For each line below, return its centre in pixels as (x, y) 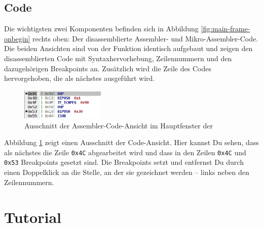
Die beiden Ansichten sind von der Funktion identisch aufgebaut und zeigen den (128, 48)
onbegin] (17, 38)
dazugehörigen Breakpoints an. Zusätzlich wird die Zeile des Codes (108, 68)
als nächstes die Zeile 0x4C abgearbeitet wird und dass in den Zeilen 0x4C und (125, 152)
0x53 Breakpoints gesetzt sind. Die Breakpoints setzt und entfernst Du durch (124, 162)
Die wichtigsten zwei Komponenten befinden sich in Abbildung (101, 29)
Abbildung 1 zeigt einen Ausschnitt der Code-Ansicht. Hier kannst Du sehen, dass (131, 142)
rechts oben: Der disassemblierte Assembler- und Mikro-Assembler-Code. (145, 38)
